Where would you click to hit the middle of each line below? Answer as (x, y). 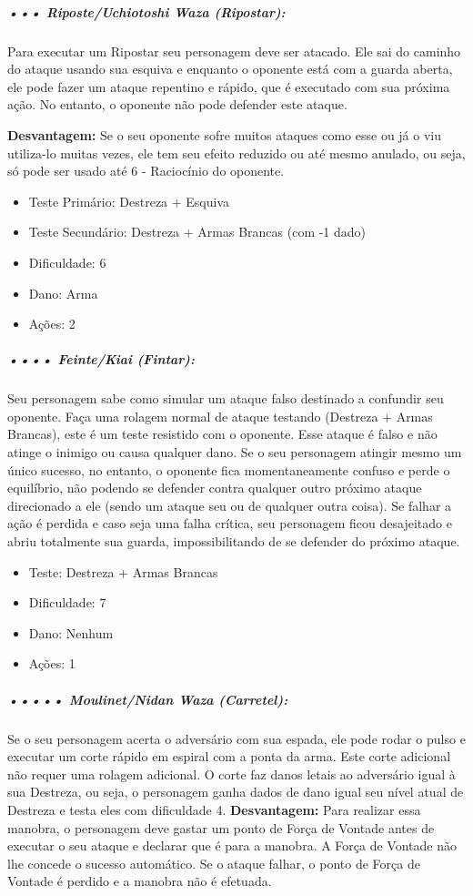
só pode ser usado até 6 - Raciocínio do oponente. (146, 171)
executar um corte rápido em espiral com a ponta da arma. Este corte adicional (229, 756)
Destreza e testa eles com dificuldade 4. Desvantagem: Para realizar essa (214, 809)
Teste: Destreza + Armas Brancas (123, 571)
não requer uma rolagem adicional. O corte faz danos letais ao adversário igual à (231, 774)
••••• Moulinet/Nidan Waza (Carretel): (148, 699)
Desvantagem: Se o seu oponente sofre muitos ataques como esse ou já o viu (225, 134)
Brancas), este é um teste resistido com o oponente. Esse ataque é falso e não (222, 434)
